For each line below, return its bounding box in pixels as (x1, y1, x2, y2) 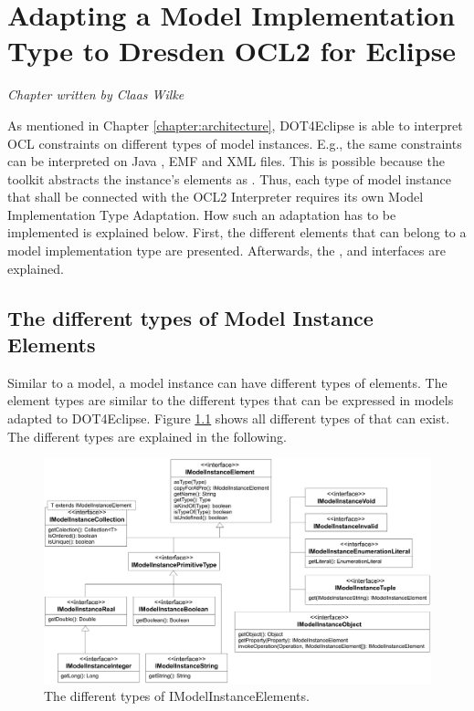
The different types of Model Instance (7, 303, 374, 331)
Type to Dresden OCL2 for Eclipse (7, 32, 457, 69)
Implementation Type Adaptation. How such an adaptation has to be (7, 204, 396, 224)
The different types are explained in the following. (7, 426, 287, 445)
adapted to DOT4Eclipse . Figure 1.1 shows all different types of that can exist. (7, 409, 450, 428)
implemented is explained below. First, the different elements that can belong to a (7, 223, 467, 242)
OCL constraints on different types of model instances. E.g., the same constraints (7, 133, 462, 152)
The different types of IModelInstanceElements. (44, 686, 310, 706)
